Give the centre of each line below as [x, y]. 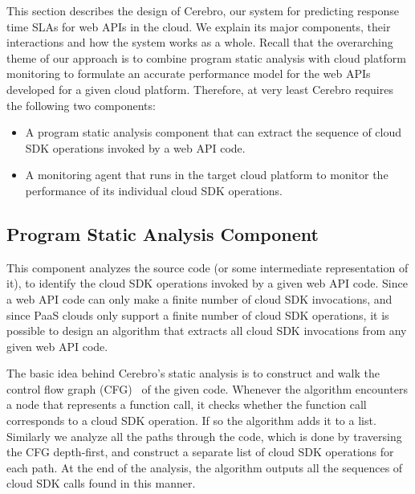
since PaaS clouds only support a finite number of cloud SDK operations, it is [198, 314]
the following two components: [81, 105]
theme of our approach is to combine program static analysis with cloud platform [206, 57]
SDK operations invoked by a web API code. [135, 147]
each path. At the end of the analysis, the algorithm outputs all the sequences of [205, 467]
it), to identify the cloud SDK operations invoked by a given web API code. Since [207, 283]
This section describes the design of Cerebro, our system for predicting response [203, 10]
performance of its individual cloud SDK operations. [154, 190]
